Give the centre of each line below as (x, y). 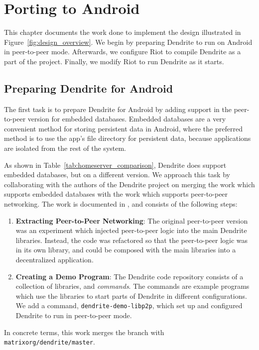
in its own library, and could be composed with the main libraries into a (126, 250)
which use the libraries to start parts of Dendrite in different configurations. (131, 295)
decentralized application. (55, 260)
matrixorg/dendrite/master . (50, 342)
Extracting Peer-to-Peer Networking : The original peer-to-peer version (132, 220)
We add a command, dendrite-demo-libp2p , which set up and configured (129, 305)
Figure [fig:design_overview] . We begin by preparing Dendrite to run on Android (128, 42)
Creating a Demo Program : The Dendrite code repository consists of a (129, 276)
